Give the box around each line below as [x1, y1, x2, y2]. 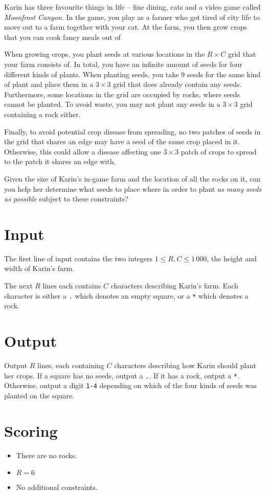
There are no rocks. [16, 450, 77, 460]
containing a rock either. [4, 108, 81, 119]
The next [4, 280, 33, 290]
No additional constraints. [16, 482, 98, 492]
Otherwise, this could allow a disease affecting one [4, 146, 161, 156]
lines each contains [42, 280, 101, 290]
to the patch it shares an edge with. [4, 156, 116, 167]
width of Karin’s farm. [4, 263, 75, 274]
